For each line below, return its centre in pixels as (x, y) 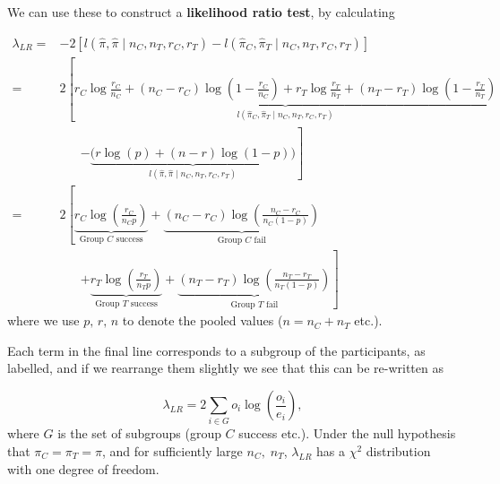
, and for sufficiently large (172, 450)
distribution (398, 450)
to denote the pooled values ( (203, 320)
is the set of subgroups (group (139, 433)
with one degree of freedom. (83, 468)
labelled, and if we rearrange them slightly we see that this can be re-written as (225, 368)
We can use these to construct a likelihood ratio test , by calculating (201, 12)
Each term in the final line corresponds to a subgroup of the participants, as (216, 350)
